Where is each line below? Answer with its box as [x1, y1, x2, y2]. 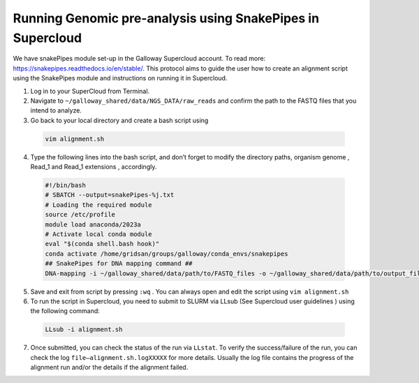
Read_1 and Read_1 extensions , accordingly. [30, 163, 157, 171]
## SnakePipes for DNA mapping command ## [45, 259, 193, 268]
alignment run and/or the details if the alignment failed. [30, 363, 189, 372]
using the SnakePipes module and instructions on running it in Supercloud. [13, 74, 228, 82]
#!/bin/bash [45, 182, 87, 189]
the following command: [30, 307, 101, 315]
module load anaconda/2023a [45, 220, 141, 229]
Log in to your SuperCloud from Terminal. [30, 87, 150, 95]
